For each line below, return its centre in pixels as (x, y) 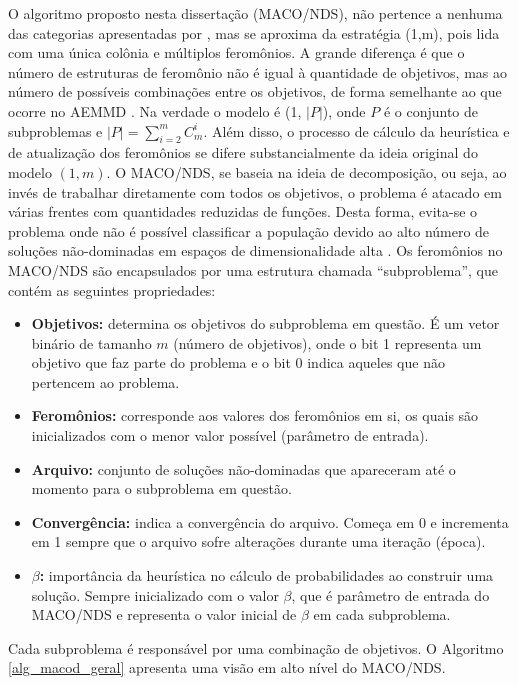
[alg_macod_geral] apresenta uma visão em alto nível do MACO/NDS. (227, 667)
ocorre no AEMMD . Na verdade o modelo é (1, (155, 110)
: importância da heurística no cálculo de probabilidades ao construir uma (266, 575)
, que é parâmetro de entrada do (390, 594)
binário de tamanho (91, 342)
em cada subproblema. (382, 614)
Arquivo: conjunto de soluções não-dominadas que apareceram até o (243, 468)
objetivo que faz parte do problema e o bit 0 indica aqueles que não (238, 362)
